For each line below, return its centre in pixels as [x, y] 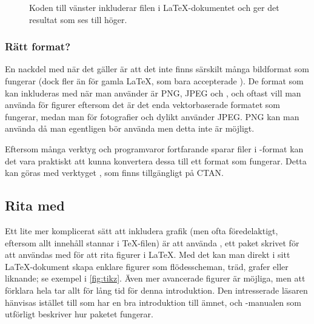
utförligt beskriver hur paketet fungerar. [79, 314]
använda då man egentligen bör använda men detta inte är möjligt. [130, 128]
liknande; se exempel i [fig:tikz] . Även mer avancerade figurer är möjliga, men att [155, 278]
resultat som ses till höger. [78, 19]
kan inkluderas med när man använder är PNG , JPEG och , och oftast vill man [153, 93]
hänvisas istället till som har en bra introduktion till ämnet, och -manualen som [153, 302]
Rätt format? [38, 46]
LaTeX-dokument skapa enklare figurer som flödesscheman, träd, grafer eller [147, 266]
